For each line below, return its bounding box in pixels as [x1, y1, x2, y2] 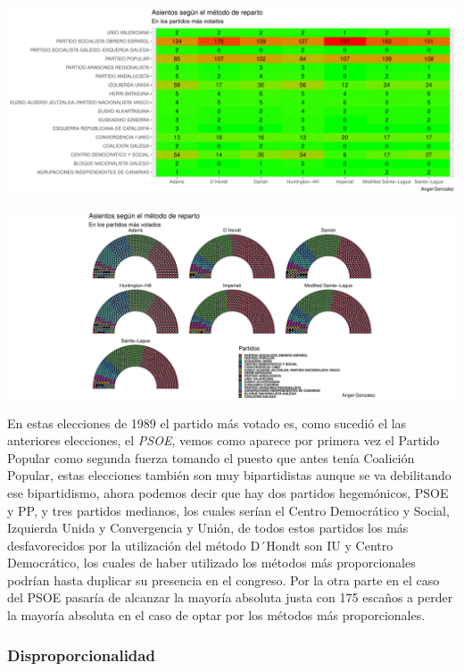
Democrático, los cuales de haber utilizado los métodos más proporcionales [7, 553, 416, 572]
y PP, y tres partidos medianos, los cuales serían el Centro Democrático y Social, [7, 501, 450, 519]
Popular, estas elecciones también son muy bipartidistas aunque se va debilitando [7, 466, 452, 485]
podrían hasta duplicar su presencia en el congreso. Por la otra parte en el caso [7, 570, 440, 589]
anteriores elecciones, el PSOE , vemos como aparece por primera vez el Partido [7, 431, 440, 450]
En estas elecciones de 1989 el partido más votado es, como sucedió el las [7, 413, 407, 432]
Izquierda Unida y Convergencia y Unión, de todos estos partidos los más [7, 518, 409, 537]
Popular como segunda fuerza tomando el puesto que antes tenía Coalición [7, 448, 415, 467]
